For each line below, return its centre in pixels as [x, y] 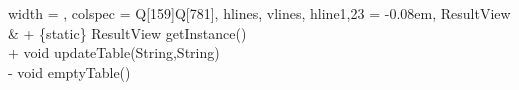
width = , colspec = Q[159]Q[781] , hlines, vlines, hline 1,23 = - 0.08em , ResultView [259, 13]
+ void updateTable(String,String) [114, 52]
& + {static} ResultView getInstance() [127, 32]
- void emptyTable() [69, 71]
